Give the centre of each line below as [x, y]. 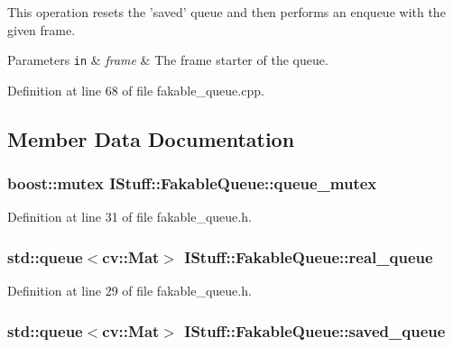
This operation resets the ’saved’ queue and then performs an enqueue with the [226, 12]
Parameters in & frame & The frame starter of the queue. [168, 60]
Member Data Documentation [151, 138]
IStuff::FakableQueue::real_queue [309, 256]
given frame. [42, 29]
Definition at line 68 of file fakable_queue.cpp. [136, 90]
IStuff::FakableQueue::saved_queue [315, 330]
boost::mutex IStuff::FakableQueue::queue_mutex [192, 183]
